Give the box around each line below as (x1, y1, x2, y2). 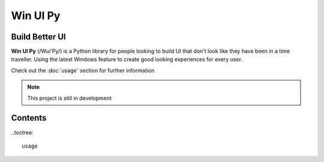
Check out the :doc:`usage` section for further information (11, 66, 155, 74)
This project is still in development (27, 94, 112, 102)
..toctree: (11, 129, 34, 136)
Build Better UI (11, 32, 66, 42)
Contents (11, 113, 47, 123)
